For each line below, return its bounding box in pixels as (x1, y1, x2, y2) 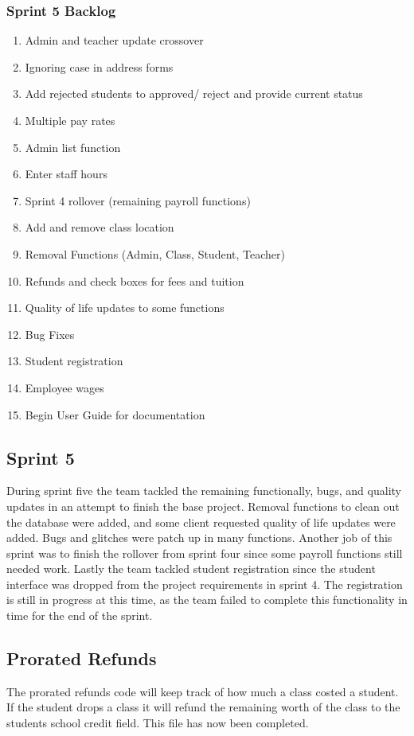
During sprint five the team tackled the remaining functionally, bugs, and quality (6, 482, 401, 499)
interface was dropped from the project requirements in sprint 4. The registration (6, 575, 403, 592)
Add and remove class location (25, 219, 174, 236)
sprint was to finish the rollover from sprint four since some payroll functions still (6, 544, 403, 561)
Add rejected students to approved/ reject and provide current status (25, 85, 363, 102)
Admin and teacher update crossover (25, 32, 204, 49)
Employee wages (25, 379, 104, 395)
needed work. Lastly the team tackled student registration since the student (6, 560, 376, 577)
